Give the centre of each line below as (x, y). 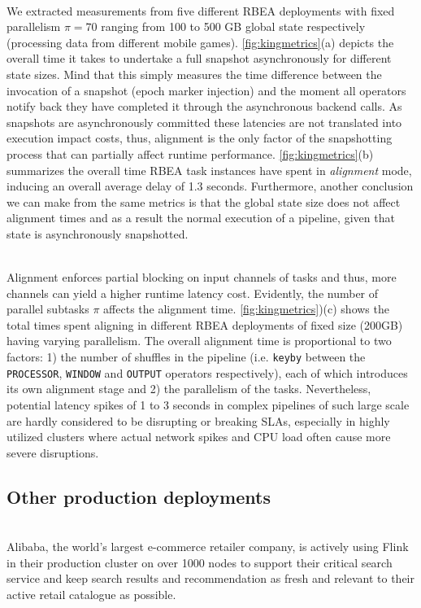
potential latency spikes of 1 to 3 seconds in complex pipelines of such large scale (208, 404)
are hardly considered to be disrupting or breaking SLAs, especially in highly (198, 420)
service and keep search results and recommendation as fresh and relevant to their (210, 578)
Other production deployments (139, 496)
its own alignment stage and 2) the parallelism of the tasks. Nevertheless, (189, 389)
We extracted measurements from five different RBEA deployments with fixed (201, 10)
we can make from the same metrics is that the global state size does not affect (204, 201)
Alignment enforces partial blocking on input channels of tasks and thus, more (202, 277)
